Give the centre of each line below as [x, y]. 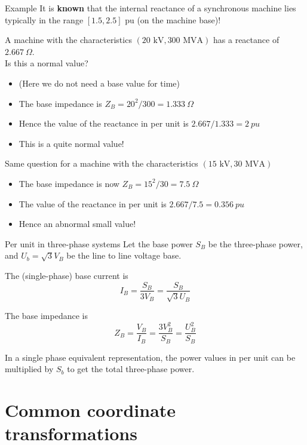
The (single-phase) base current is [67, 275]
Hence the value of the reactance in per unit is [104, 123]
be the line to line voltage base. [124, 255]
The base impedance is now [69, 183]
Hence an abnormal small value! [77, 224]
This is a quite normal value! [71, 143]
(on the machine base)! [179, 19]
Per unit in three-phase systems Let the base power [99, 243]
